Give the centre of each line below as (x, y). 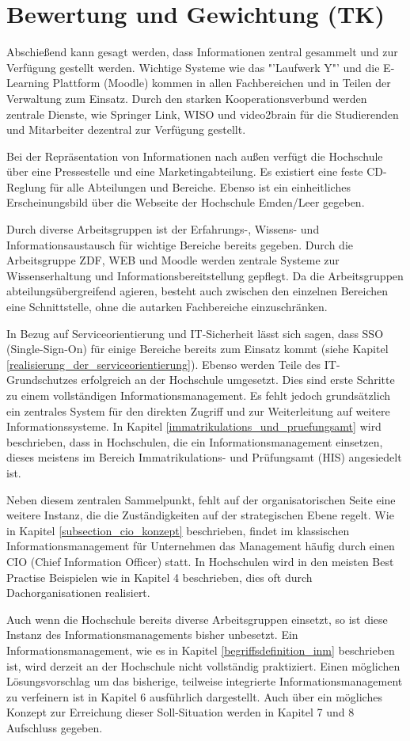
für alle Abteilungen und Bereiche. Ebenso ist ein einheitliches (200, 186)
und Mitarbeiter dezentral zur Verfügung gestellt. (126, 129)
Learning (28, 83)
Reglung (26, 186)
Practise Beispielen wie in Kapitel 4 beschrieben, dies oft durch (159, 577)
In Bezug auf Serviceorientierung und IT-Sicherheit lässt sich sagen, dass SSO (195, 333)
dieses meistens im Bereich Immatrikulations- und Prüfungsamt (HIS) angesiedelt (204, 457)
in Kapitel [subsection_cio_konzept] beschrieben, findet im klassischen (178, 530)
